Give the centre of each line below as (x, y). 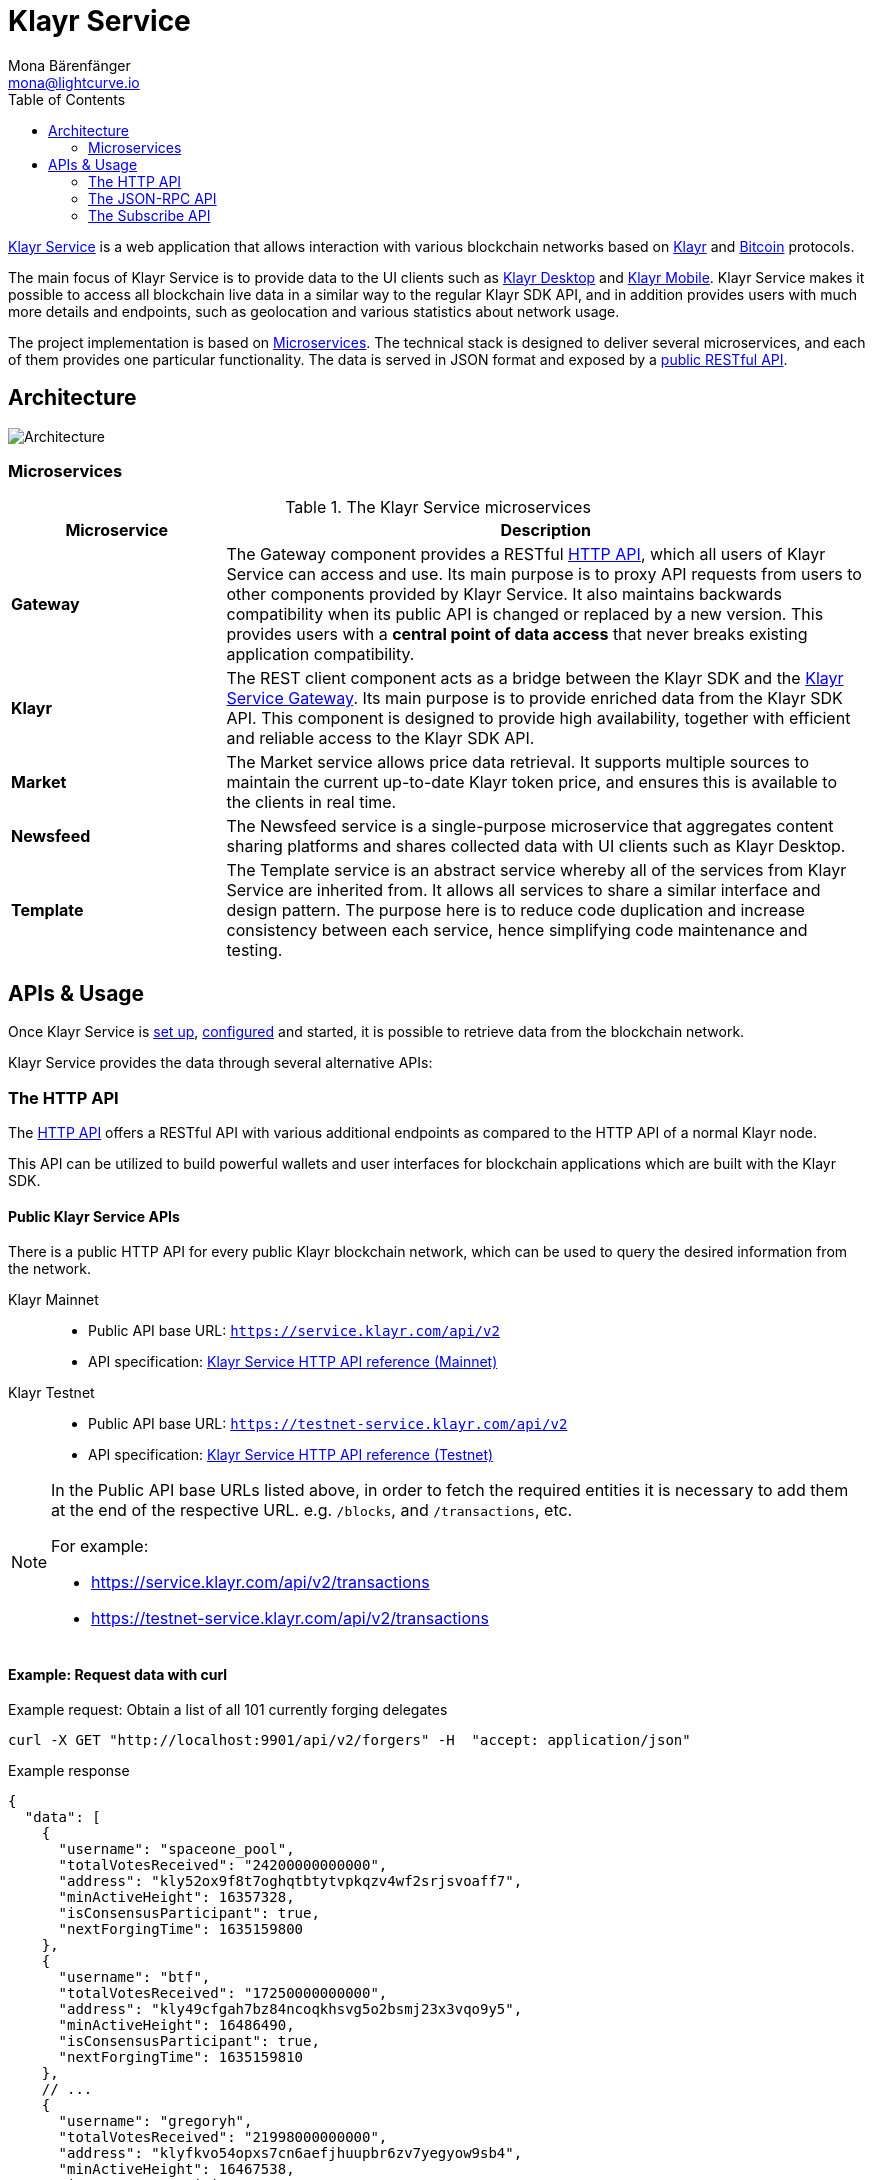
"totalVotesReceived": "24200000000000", (223, 1865)
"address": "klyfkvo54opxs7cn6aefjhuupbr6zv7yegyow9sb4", (290, 2153)
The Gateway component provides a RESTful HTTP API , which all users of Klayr (526, 554)
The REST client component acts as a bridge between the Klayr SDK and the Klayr (535, 678)
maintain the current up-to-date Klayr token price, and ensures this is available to (531, 782)
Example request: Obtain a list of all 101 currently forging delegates (228, 1710)
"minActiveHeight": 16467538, (176, 2169)
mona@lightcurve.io (74, 82)
